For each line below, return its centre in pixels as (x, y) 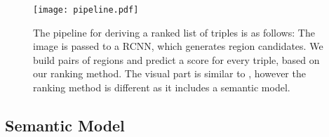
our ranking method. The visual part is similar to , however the (169, 73)
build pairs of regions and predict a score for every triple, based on (176, 59)
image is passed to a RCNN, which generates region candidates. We (178, 46)
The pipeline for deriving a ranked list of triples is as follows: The (174, 32)
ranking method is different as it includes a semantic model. (162, 87)
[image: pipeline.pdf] (86, 10)
